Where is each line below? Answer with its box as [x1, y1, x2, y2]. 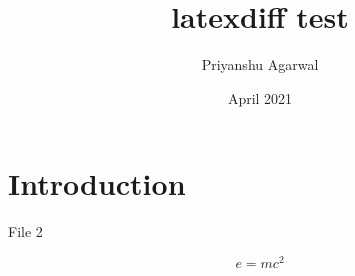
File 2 [8, 221, 43, 242]
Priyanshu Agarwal [201, 54, 319, 75]
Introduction [8, 163, 186, 204]
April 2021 [227, 87, 293, 108]
